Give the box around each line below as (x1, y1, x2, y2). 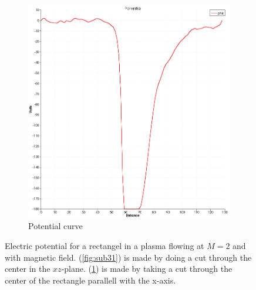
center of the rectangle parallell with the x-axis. (5, 274, 176, 286)
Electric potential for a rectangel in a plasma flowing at (5, 239, 204, 251)
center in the (5, 262, 50, 275)
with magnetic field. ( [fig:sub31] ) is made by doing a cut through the (5, 251, 252, 263)
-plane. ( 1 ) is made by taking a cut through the (61, 262, 233, 275)
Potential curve (28, 220, 83, 232)
